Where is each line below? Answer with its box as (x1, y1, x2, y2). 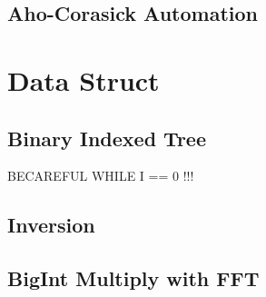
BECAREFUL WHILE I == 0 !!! (7, 166, 194, 185)
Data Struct (7, 61, 160, 98)
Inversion (7, 211, 95, 239)
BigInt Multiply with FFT (7, 264, 260, 292)
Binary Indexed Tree (7, 124, 206, 152)
